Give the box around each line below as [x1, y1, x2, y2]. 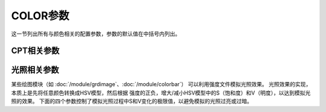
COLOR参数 [11, 9, 69, 22]
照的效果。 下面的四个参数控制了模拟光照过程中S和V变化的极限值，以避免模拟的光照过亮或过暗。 [11, 98, 253, 105]
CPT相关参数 [11, 46, 60, 56]
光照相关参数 [11, 65, 59, 75]
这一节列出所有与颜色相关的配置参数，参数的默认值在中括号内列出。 [11, 30, 181, 37]
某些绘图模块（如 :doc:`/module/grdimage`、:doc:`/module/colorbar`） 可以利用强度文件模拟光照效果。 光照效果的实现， [11, 81, 312, 88]
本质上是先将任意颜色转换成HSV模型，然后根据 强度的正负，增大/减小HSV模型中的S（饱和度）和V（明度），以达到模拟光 [11, 89, 311, 96]
